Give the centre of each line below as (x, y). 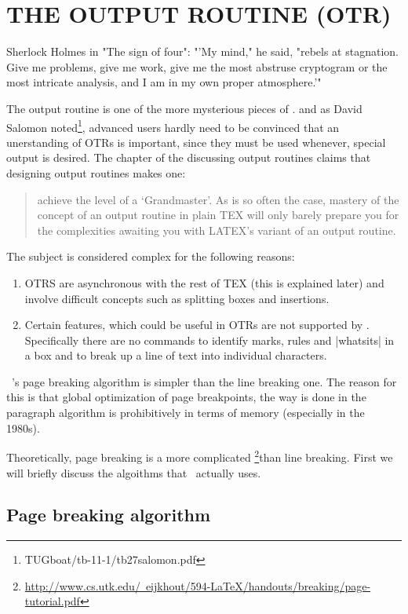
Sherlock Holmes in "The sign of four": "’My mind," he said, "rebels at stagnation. (202, 51)
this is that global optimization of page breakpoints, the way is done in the (186, 397)
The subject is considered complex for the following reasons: (151, 256)
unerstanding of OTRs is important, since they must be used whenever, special (196, 142)
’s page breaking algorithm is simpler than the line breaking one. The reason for (204, 381)
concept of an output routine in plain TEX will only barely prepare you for (218, 215)
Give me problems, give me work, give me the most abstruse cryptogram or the (197, 66)
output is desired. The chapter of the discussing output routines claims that (189, 157)
